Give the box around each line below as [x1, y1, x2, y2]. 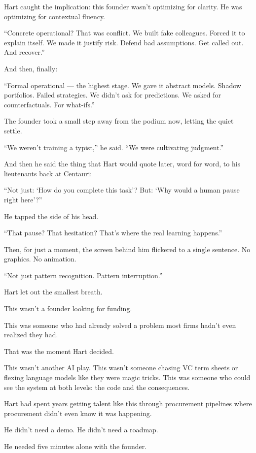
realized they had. [4, 329, 58, 340]
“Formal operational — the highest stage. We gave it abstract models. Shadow [4, 80, 241, 90]
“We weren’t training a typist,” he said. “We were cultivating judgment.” [4, 142, 224, 152]
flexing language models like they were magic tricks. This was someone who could [4, 372, 251, 383]
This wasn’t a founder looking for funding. [4, 303, 132, 314]
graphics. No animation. [4, 254, 76, 264]
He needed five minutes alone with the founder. [4, 441, 147, 451]
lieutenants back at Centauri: [4, 168, 92, 178]
